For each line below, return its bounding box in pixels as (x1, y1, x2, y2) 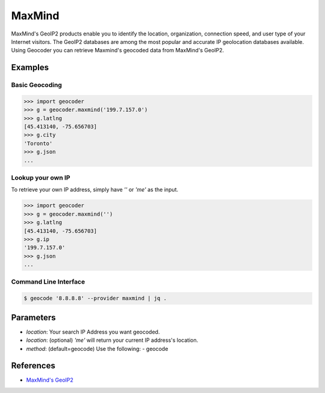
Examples (11, 62, 49, 73)
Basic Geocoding (11, 81, 63, 90)
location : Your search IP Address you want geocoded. (26, 328, 160, 335)
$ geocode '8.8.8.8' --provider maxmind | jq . (23, 295, 167, 302)
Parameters (11, 312, 56, 323)
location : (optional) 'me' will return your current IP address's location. (26, 337, 199, 344)
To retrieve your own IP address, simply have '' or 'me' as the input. (11, 186, 179, 193)
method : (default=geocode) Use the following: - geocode (26, 345, 169, 352)
